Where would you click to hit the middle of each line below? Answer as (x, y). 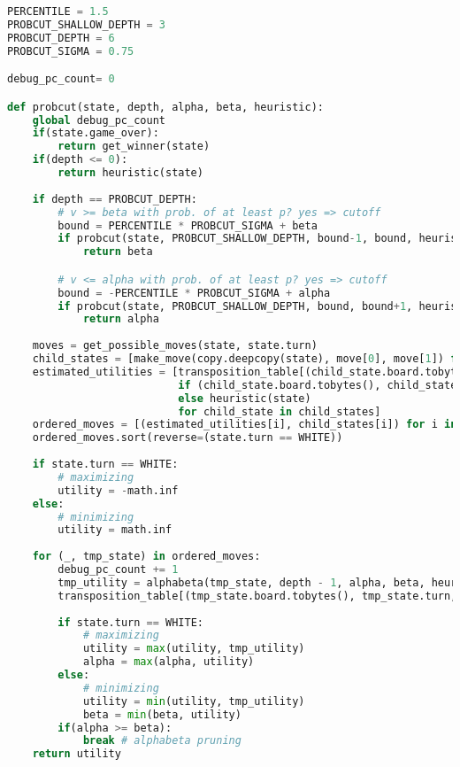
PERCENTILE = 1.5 (58, 12)
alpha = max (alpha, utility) (169, 662)
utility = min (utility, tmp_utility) (194, 701)
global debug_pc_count (99, 120)
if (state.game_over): (96, 133)
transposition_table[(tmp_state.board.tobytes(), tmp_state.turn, (257, 596)
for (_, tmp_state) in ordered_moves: (146, 557)
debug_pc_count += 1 (118, 570)
